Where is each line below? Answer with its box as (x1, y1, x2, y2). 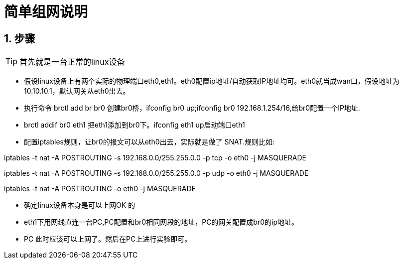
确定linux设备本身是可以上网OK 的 (24, 201, 135, 210)
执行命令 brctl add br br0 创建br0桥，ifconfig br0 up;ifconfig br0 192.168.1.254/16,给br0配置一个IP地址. (24, 104, 360, 113)
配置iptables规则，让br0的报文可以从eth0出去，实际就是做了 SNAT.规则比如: (24, 137, 275, 146)
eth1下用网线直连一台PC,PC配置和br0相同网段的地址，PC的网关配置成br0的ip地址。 (24, 218, 299, 227)
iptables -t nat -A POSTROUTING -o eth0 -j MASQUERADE (4, 184, 196, 193)
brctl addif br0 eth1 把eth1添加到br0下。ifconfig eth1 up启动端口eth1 (24, 121, 245, 130)
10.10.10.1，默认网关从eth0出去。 (24, 87, 130, 96)
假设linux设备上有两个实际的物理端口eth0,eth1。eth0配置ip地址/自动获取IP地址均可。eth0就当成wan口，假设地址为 (24, 77, 400, 86)
